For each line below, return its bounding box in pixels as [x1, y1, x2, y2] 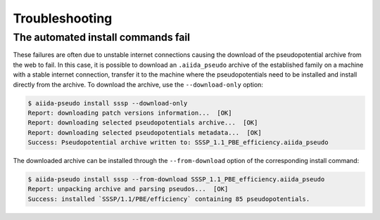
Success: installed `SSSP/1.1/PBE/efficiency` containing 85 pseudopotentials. [27, 195, 310, 203]
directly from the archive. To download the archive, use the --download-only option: [13, 80, 264, 89]
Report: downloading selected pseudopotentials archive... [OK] [27, 119, 258, 127]
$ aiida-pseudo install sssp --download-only [27, 99, 188, 107]
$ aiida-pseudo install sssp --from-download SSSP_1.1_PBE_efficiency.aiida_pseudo [27, 176, 325, 183]
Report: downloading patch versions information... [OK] [27, 109, 232, 117]
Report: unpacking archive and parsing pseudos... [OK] [27, 185, 229, 193]
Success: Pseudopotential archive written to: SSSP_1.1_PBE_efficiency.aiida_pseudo [27, 138, 329, 147]
